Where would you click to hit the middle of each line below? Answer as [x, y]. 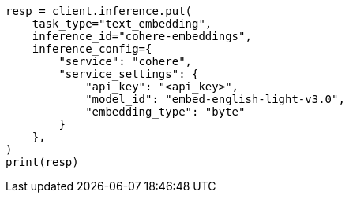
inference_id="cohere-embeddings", [142, 36]
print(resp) [42, 162]
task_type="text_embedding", [122, 24]
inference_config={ [92, 49]
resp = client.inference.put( [99, 11]
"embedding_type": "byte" [165, 112]
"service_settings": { [129, 74]
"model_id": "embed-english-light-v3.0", [215, 99]
